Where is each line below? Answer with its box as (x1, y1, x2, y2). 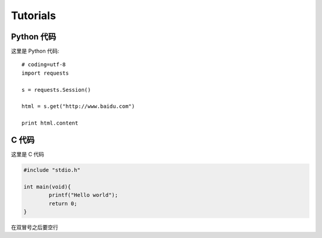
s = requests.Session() (21, 86, 91, 93)
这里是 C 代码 (11, 151, 45, 158)
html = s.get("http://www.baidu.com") (21, 103, 135, 110)
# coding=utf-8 (21, 61, 66, 68)
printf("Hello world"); (48, 191, 119, 199)
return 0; (48, 200, 78, 207)
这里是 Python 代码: (11, 48, 60, 55)
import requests (21, 69, 69, 76)
